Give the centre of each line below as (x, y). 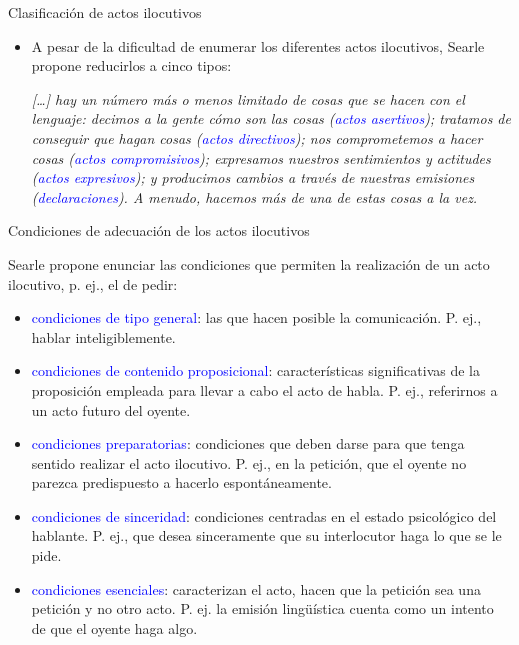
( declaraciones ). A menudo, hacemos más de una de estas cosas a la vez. (254, 196)
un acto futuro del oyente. (111, 409)
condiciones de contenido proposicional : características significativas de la (255, 370)
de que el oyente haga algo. (114, 627)
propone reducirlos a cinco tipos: (131, 65)
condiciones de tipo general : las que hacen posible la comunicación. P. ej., (256, 317)
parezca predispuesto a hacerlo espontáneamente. (181, 482)
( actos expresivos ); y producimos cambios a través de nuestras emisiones (253, 177)
